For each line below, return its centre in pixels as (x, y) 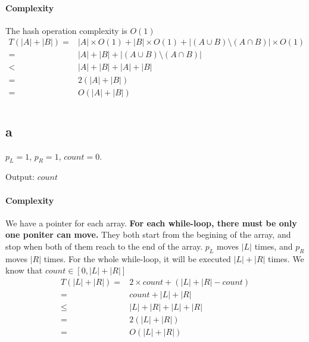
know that (24, 270)
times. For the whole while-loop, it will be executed (137, 258)
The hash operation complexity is (66, 30)
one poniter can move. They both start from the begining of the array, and (148, 234)
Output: (20, 177)
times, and (274, 246)
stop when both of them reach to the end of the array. (104, 246)
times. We (286, 258)
